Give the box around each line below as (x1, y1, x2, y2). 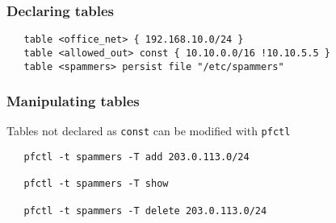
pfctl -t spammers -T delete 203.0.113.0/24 (23, 204, 267, 217)
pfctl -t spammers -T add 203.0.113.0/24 (23, 151, 250, 163)
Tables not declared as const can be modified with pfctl (6, 122, 291, 139)
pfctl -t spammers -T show (23, 178, 169, 190)
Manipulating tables (6, 91, 140, 111)
